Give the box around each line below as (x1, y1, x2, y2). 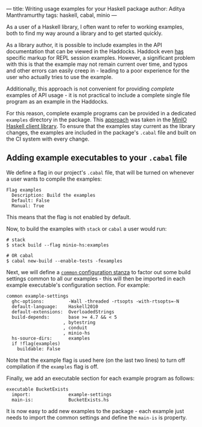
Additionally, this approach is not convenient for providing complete (6, 85, 175, 92)
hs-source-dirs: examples (11, 335, 90, 341)
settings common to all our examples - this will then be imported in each (6, 275, 186, 282)
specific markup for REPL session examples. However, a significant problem (6, 54, 195, 61)
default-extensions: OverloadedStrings (11, 309, 115, 315)
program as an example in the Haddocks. (6, 98, 109, 105)
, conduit (63, 324, 87, 331)
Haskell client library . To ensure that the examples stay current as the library (6, 123, 195, 129)
